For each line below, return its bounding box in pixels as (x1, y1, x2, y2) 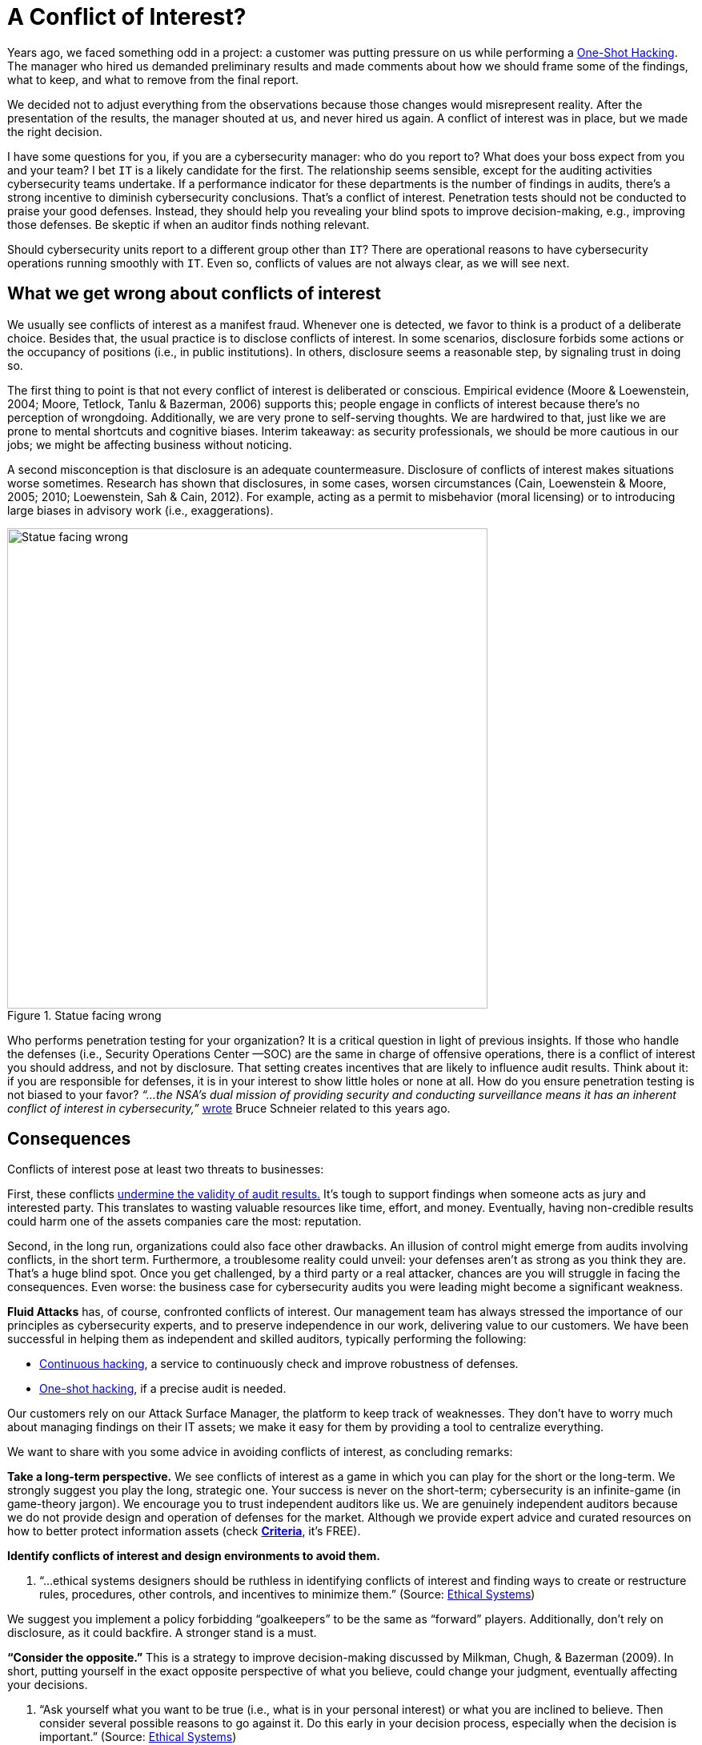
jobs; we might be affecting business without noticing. (7, 437, 292, 451)
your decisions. (7, 1678, 88, 1692)
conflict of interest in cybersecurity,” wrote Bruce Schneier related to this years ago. (7, 1101, 451, 1115)
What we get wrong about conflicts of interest (7, 283, 381, 304)
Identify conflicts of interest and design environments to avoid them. (7, 1549, 380, 1563)
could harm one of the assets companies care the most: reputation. (7, 1214, 362, 1229)
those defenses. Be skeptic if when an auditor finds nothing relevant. (7, 217, 370, 231)
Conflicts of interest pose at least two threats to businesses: (7, 1162, 324, 1177)
